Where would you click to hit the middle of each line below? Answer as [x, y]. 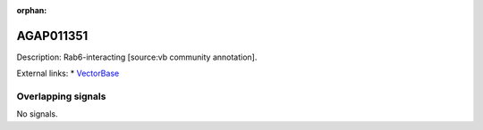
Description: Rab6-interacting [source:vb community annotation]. [137, 57]
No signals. [37, 114]
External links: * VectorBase [68, 73]
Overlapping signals [61, 96]
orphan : [32, 10]
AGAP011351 [52, 36]
